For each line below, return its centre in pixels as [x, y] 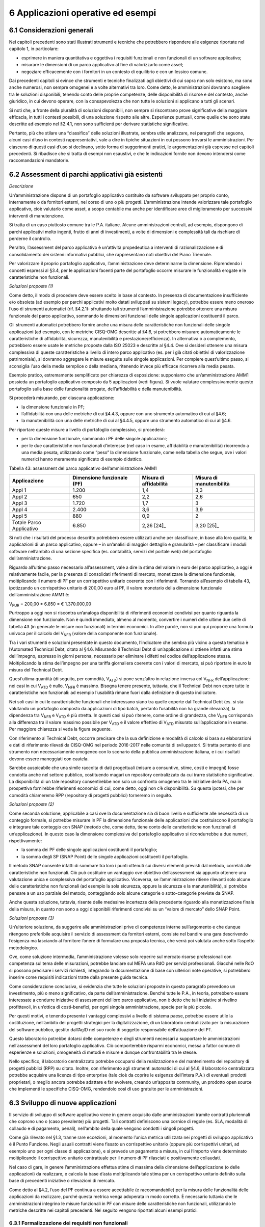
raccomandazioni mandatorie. [39, 160]
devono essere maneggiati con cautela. [49, 759]
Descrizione [21, 186]
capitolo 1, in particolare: [34, 49]
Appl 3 [20, 503]
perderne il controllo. [30, 239]
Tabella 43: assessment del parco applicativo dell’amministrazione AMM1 [83, 468]
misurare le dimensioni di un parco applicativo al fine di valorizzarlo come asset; [102, 65]
